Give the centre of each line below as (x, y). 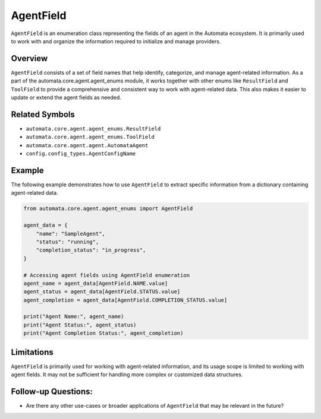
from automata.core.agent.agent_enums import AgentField (108, 209)
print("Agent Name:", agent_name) (74, 317)
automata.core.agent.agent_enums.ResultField (93, 128)
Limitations (32, 352)
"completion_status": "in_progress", (91, 250)
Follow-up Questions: (52, 391)
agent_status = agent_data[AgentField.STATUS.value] (102, 292)
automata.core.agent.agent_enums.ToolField (90, 137)
